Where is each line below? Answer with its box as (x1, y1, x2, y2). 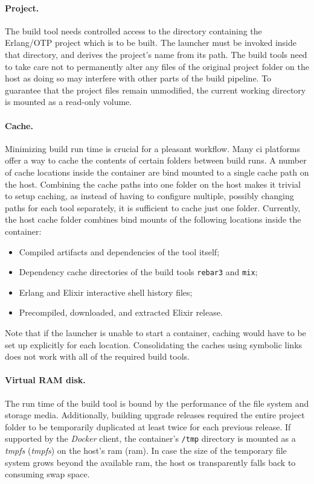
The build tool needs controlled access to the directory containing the (5, 24, 262, 37)
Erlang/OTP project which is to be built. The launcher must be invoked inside (5, 36, 296, 49)
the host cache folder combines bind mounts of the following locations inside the (5, 213, 301, 226)
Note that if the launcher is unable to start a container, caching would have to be (5, 326, 306, 339)
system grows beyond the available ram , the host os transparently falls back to (5, 456, 296, 468)
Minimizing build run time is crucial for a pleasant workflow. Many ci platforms (5, 142, 300, 154)
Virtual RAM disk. (5, 374, 86, 386)
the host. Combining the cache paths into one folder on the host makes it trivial (5, 177, 301, 190)
